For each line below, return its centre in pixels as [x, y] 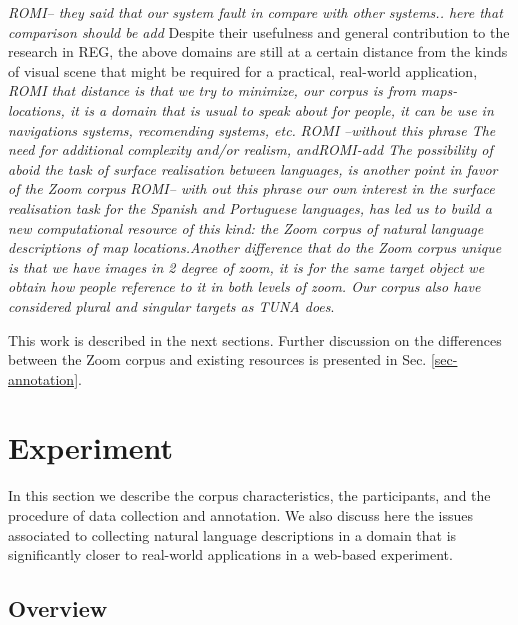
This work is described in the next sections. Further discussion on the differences [255, 339]
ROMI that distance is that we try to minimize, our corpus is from [212, 90]
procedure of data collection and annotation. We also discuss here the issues [240, 515]
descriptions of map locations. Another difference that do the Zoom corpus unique [255, 247]
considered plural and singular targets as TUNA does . [171, 305]
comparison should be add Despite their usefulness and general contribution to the [259, 31]
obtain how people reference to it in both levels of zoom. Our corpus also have [244, 286]
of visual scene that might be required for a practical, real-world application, [243, 70]
